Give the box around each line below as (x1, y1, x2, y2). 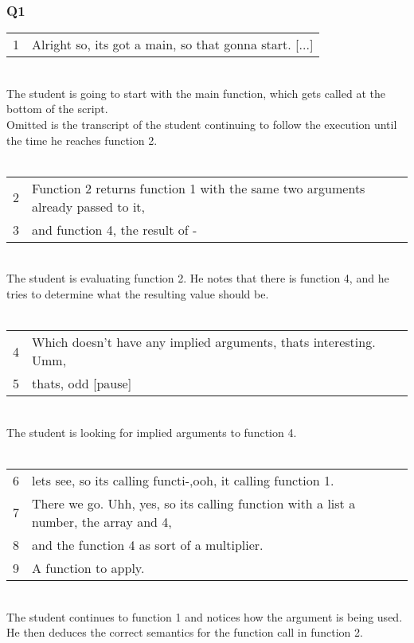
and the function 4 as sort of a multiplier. (32, 535, 264, 554)
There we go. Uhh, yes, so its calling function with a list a (32, 493, 356, 512)
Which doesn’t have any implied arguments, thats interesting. (32, 333, 376, 352)
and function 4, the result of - (32, 220, 197, 239)
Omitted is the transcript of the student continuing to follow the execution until (6, 116, 397, 132)
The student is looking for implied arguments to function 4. (6, 423, 297, 440)
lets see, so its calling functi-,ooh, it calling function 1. (32, 470, 334, 489)
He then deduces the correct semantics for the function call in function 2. (6, 624, 363, 641)
